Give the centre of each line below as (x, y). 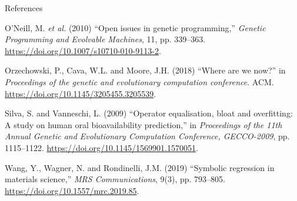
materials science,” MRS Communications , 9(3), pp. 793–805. (115, 179)
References (24, 8)
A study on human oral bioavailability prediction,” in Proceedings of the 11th (144, 124)
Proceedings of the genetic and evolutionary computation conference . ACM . (139, 81)
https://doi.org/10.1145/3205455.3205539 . (81, 93)
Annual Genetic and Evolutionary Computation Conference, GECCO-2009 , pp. (147, 136)
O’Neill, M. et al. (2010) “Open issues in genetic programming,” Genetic (135, 27)
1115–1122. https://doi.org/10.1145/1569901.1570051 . (101, 147)
